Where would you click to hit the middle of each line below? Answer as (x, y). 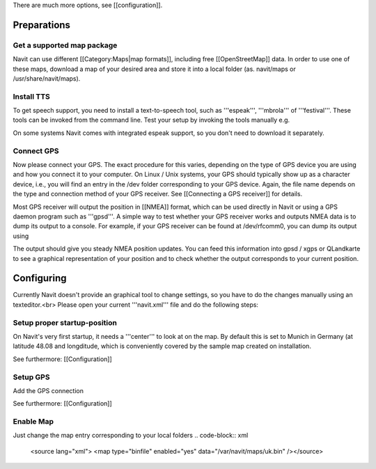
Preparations (42, 25)
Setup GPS (31, 377)
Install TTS (31, 96)
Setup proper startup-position (65, 322)
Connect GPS (36, 151)
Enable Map (33, 422)
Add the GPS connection (48, 390)
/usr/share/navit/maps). (47, 78)
